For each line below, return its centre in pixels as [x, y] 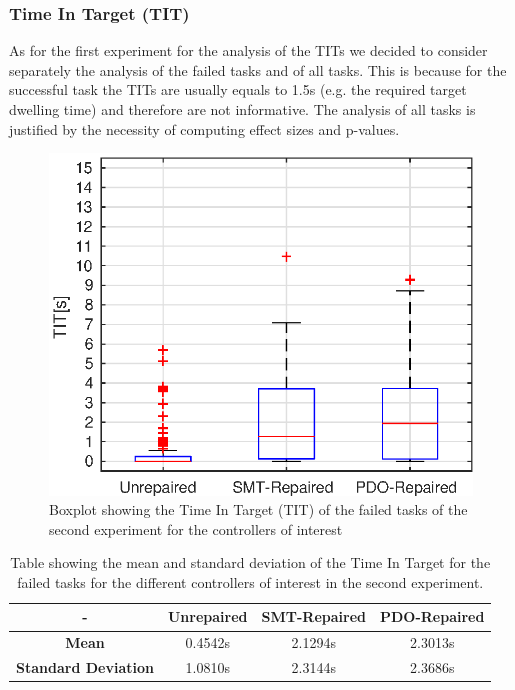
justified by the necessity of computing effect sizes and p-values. [204, 128]
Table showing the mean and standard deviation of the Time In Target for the [250, 562]
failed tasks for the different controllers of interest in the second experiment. [250, 581]
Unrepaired [207, 616]
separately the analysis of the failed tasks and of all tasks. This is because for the [258, 69]
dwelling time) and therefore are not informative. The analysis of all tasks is [242, 109]
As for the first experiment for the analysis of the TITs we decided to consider [248, 50]
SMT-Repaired [313, 616]
